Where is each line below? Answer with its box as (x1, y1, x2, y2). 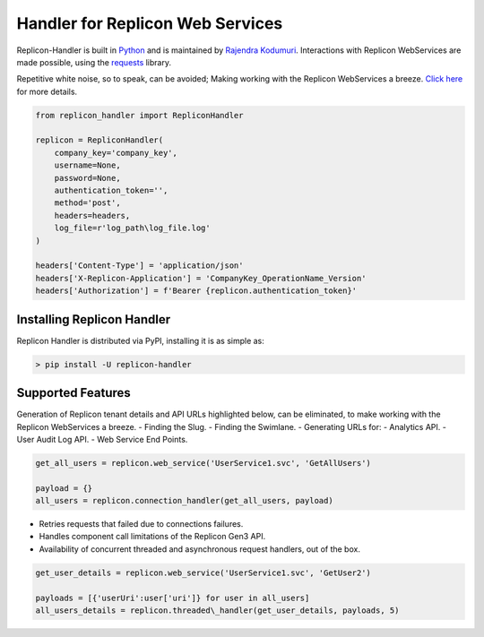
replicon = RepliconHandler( (35, 135, 164, 145)
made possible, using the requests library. (16, 56, 172, 67)
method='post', (54, 198, 121, 208)
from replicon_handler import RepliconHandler (35, 110, 244, 120)
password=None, (54, 173, 121, 183)
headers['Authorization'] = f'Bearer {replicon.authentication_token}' (35, 286, 358, 296)
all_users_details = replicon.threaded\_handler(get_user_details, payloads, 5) (35, 606, 400, 615)
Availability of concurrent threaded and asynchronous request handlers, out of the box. (39, 543, 360, 555)
